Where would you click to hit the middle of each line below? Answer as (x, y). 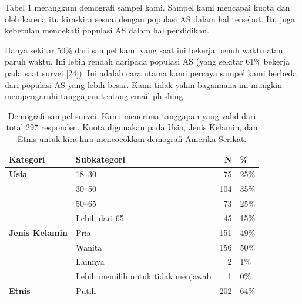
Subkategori (100, 159)
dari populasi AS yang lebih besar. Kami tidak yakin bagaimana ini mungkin (144, 84)
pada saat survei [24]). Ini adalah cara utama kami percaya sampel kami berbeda (151, 72)
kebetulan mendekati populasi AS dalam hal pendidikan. (107, 30)
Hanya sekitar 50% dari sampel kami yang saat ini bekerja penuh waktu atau (144, 50)
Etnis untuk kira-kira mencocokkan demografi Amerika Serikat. (132, 138)
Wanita (89, 247)
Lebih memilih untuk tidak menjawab (143, 276)
